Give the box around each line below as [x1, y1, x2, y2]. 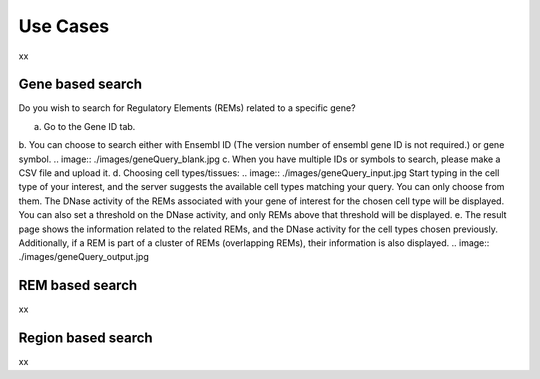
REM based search [18, 277, 138, 294]
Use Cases [18, 15, 110, 37]
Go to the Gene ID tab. [43, 120, 136, 132]
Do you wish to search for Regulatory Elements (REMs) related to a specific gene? [18, 102, 356, 114]
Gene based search [18, 76, 143, 93]
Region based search [18, 330, 154, 347]
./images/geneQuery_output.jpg [18, 251, 150, 263]
